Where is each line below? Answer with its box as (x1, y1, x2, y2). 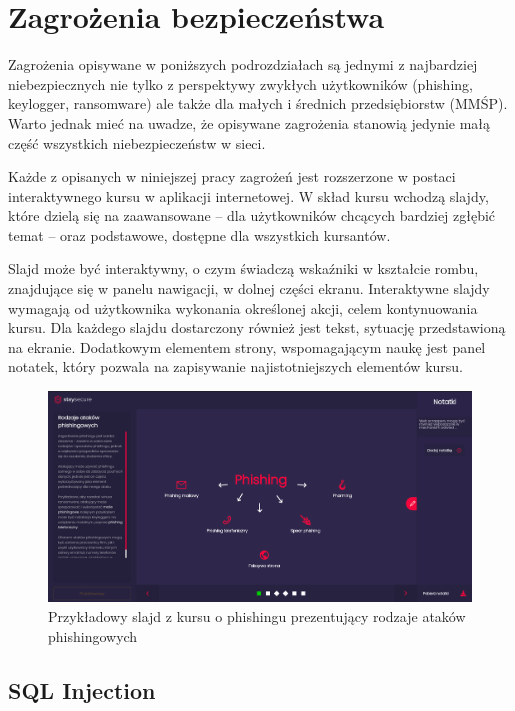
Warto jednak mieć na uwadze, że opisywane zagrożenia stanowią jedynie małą (8, 112, 491, 133)
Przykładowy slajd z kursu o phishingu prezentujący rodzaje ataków (48, 606, 466, 626)
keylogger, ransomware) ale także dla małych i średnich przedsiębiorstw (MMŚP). (8, 93, 508, 114)
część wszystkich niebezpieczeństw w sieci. (8, 132, 266, 153)
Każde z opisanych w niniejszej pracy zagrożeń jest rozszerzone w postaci (8, 166, 456, 187)
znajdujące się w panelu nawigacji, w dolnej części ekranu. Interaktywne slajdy (8, 278, 490, 299)
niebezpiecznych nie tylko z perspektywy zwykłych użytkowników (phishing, (8, 73, 473, 94)
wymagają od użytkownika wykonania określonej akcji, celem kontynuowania (8, 297, 478, 318)
